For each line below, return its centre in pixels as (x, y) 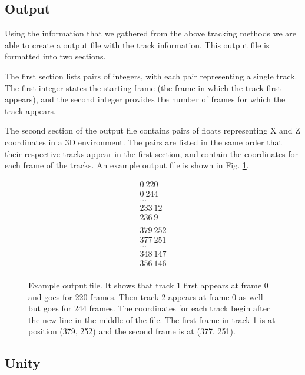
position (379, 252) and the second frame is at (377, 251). (132, 331)
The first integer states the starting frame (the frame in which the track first (143, 87)
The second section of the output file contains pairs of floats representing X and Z (152, 130)
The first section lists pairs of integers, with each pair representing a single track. (151, 76)
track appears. (30, 110)
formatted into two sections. (55, 56)
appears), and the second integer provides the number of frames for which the (145, 99)
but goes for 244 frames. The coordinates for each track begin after (149, 308)
